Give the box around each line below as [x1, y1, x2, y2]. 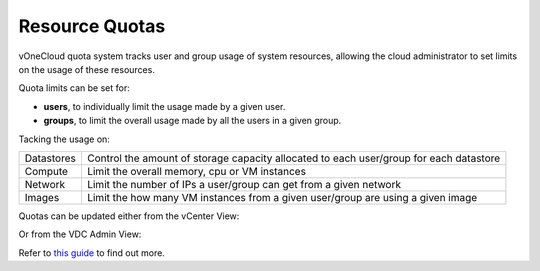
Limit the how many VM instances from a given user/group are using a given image [86, 190, 478, 204]
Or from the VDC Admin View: [18, 228, 142, 240]
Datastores [24, 151, 77, 165]
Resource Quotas [18, 15, 166, 37]
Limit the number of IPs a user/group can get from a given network [86, 177, 402, 191]
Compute [24, 164, 69, 178]
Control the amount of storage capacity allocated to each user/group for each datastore [86, 151, 501, 165]
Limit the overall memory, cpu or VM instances [86, 164, 307, 178]
